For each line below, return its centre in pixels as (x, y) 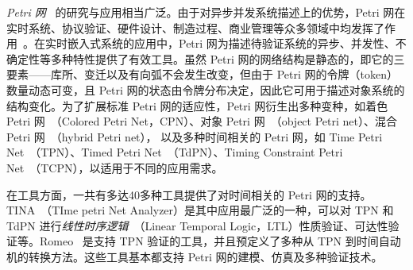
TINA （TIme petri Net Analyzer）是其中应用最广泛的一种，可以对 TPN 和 (200, 210)
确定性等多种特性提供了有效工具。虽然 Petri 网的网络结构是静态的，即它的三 (206, 58)
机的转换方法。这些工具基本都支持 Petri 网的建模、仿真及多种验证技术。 (195, 256)
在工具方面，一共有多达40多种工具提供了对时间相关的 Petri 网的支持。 (189, 194)
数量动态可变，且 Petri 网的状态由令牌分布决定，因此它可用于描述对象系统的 (206, 89)
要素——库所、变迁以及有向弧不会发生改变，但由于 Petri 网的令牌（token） (202, 74)
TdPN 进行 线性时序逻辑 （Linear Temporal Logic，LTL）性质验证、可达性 (197, 225)
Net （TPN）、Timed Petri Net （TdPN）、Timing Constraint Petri (175, 152)
